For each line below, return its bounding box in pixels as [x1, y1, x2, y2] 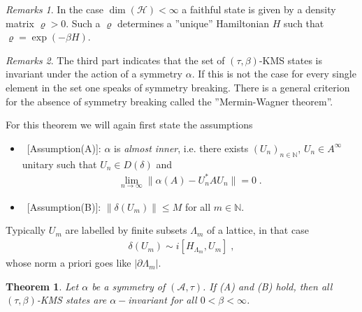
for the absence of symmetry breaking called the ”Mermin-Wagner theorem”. [6, 94, 333, 108]
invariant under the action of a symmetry [6, 66, 182, 81]
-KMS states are [36, 292, 107, 307]
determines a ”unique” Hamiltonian [117, 15, 270, 30]
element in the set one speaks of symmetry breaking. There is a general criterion [6, 80, 350, 94]
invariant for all [128, 292, 197, 307]
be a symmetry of [92, 278, 166, 293]
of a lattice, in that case [207, 223, 309, 237]
